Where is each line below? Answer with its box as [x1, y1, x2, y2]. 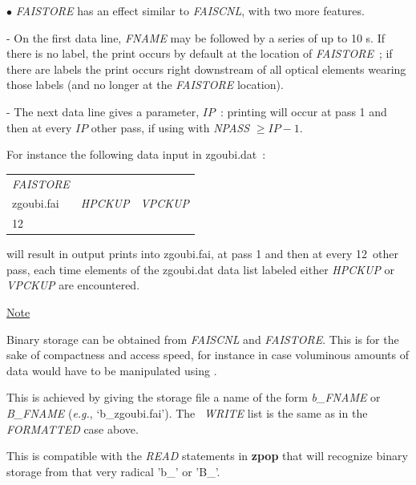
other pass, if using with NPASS [91, 119, 250, 135]
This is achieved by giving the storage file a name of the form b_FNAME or [6, 389, 381, 406]
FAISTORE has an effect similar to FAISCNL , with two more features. [15, 2, 365, 18]
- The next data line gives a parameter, [6, 103, 200, 119]
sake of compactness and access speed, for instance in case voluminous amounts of [6, 346, 410, 363]
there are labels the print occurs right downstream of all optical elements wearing [6, 60, 406, 77]
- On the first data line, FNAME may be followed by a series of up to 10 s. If [6, 29, 385, 46]
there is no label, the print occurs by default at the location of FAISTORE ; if [6, 45, 393, 62]
